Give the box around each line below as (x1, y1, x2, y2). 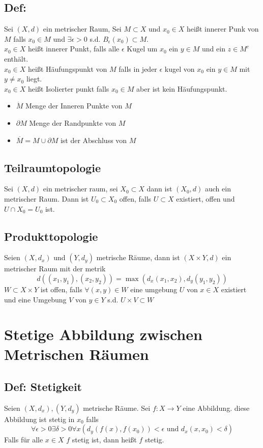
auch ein (204, 183, 231, 194)
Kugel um (127, 43, 158, 54)
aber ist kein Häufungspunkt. (136, 83, 227, 94)
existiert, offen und (176, 193, 235, 204)
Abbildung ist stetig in (4, 413, 75, 424)
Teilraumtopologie (4, 159, 101, 175)
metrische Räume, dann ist (96, 252, 180, 263)
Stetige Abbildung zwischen (4, 324, 202, 345)
